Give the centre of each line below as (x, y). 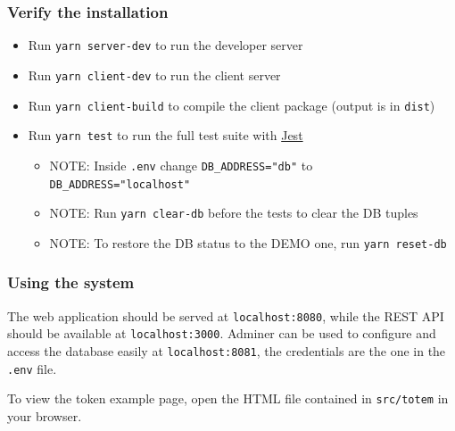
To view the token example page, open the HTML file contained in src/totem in (228, 398)
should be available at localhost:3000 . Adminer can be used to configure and (222, 333)
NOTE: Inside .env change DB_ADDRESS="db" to (181, 165)
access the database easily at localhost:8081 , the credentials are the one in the (227, 351)
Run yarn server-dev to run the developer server (165, 45)
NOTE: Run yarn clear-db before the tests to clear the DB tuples (234, 213)
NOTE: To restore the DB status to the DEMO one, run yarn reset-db (248, 242)
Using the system (71, 282)
